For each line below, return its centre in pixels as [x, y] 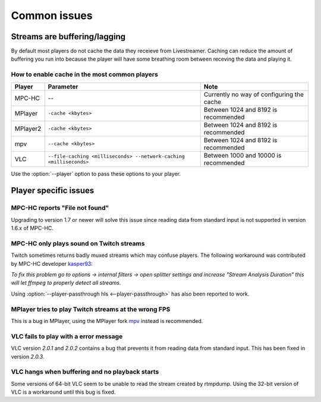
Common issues [52, 15]
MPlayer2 [28, 128]
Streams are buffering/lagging [68, 37]
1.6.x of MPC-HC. [32, 228]
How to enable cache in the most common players [85, 74]
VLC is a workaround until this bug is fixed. [63, 392]
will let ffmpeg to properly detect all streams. [66, 283]
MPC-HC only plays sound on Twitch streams [78, 243]
